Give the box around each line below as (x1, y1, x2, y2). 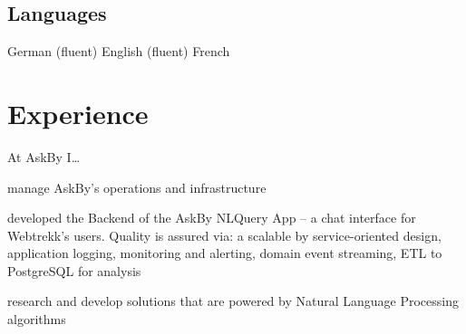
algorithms (7, 310, 66, 329)
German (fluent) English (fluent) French (7, 42, 230, 61)
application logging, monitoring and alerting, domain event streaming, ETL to (7, 243, 442, 262)
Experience (7, 94, 149, 131)
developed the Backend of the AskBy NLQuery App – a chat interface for (7, 208, 416, 227)
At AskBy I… (7, 147, 81, 166)
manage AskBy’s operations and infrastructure (7, 177, 267, 196)
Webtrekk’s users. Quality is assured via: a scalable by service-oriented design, (7, 225, 442, 244)
